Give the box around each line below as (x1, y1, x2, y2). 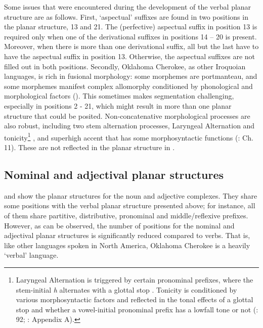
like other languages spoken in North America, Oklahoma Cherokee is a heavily (4, 240, 250, 250)
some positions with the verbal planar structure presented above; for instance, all (4, 200, 255, 211)
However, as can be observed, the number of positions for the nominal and (4, 220, 235, 230)
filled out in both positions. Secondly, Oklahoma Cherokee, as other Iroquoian (4, 61, 246, 71)
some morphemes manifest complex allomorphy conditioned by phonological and (4, 80, 253, 91)
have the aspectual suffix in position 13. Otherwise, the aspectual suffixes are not (4, 51, 255, 61)
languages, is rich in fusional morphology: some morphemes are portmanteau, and (4, 71, 257, 81)
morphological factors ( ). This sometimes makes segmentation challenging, (4, 90, 234, 101)
